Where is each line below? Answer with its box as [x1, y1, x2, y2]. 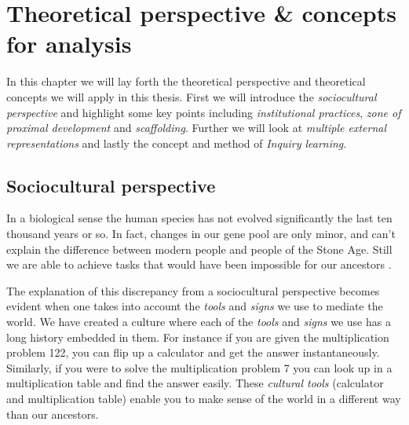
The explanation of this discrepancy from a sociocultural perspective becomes [6, 282, 380, 299]
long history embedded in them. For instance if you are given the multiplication [6, 328, 389, 345]
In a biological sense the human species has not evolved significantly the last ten [6, 210, 393, 226]
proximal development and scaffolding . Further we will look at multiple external [6, 119, 386, 136]
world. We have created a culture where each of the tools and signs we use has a [6, 313, 391, 330]
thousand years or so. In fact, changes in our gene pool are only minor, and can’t [6, 225, 396, 242]
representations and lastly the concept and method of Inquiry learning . [6, 134, 347, 151]
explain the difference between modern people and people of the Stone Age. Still [6, 240, 393, 257]
